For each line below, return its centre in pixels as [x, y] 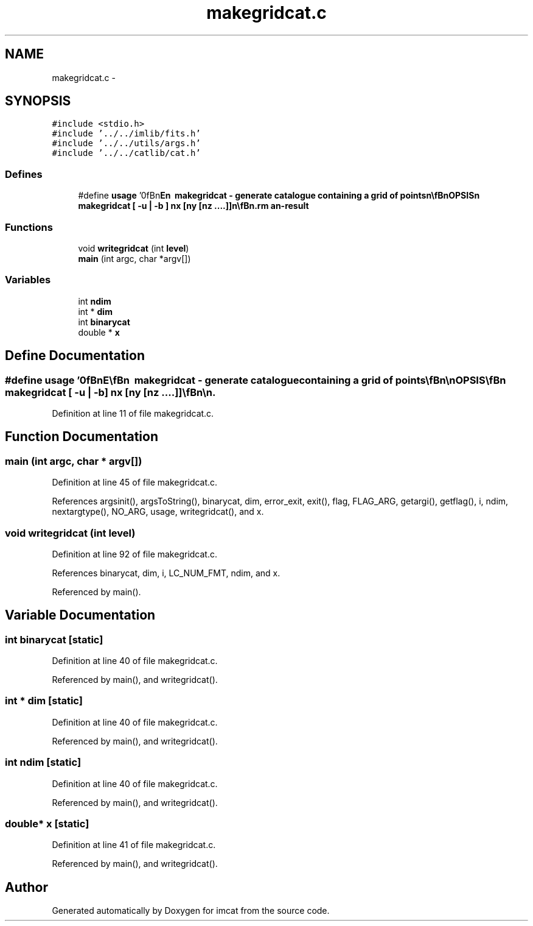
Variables [28, 280]
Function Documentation [82, 437]
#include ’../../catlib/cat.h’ [126, 153]
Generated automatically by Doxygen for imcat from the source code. [191, 911]
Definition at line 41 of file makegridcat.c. [134, 845]
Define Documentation [75, 356]
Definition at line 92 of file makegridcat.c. [134, 554]
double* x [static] [47, 823]
